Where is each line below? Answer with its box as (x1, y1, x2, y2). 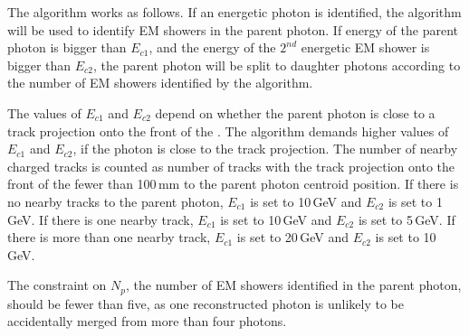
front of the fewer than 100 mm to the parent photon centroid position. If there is (7, 174, 459, 193)
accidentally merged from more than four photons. (7, 312, 287, 331)
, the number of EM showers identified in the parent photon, (126, 275, 462, 294)
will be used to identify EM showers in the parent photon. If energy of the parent (7, 20, 458, 39)
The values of (7, 103, 81, 122)
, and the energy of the (148, 38, 276, 57)
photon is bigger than (7, 38, 127, 57)
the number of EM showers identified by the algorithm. (7, 73, 313, 92)
